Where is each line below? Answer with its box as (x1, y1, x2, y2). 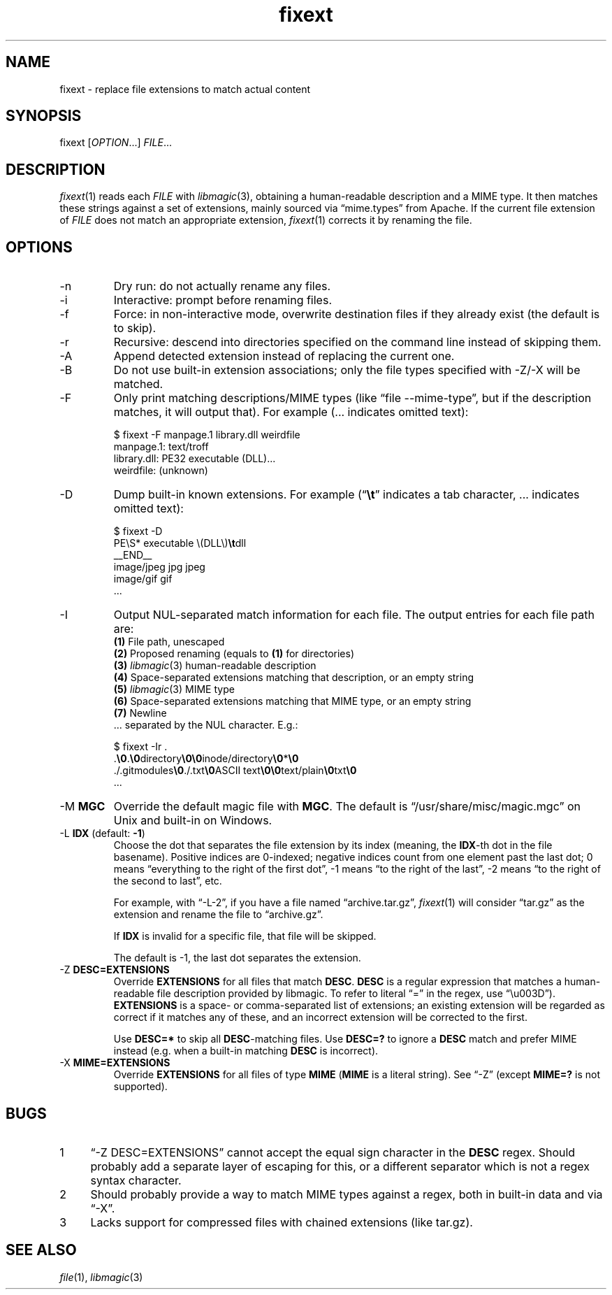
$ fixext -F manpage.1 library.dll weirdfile (113, 429, 300, 441)
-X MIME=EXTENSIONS (59, 1057, 170, 1069)
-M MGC (59, 799, 105, 814)
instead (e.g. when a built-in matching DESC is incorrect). (113, 1045, 379, 1057)
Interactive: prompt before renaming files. (113, 293, 332, 308)
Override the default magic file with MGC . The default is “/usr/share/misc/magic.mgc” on (113, 799, 581, 814)
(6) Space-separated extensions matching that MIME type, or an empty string (113, 695, 472, 708)
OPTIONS (6, 238, 73, 256)
